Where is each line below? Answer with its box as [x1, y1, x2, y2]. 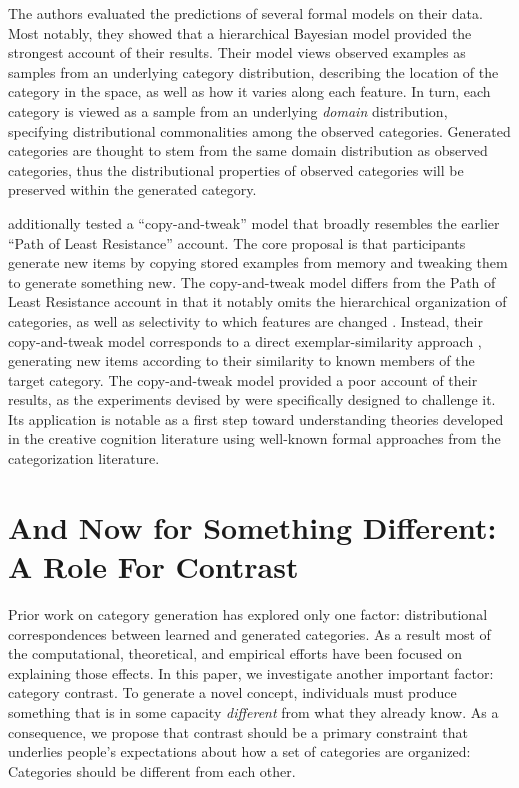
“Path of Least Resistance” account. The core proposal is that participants [8, 232, 466, 253]
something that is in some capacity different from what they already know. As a [8, 701, 499, 722]
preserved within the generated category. [8, 179, 257, 200]
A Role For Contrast [8, 546, 299, 587]
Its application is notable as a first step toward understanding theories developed [8, 408, 504, 429]
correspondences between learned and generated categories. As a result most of [8, 623, 491, 644]
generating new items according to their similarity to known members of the [8, 350, 475, 371]
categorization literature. [8, 448, 160, 469]
